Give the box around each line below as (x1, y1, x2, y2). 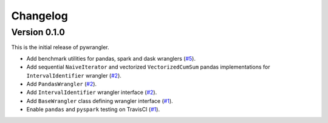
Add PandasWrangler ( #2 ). (26, 80, 97, 87)
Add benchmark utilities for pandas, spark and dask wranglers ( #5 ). (26, 55, 196, 62)
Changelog (11, 9, 68, 22)
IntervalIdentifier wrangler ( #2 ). (26, 71, 121, 79)
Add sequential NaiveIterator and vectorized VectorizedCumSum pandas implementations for (26, 64, 270, 71)
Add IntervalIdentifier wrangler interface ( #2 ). (26, 88, 157, 96)
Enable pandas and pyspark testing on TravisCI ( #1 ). (26, 106, 160, 113)
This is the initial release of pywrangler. (11, 44, 109, 51)
